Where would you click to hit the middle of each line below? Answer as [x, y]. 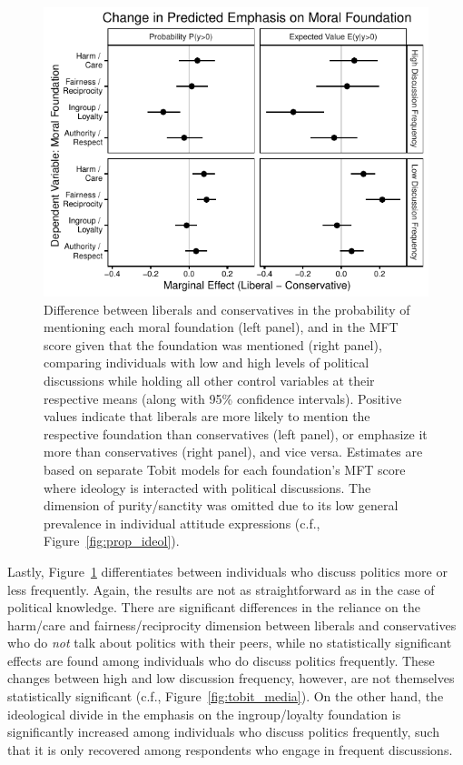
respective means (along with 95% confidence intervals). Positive [223, 398]
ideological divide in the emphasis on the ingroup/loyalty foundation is [204, 714]
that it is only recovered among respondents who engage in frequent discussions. [230, 749]
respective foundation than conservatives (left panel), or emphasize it [236, 433]
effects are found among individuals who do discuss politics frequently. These [221, 660]
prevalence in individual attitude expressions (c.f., [182, 523]
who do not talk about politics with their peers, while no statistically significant [230, 643]
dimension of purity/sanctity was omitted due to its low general [221, 505]
